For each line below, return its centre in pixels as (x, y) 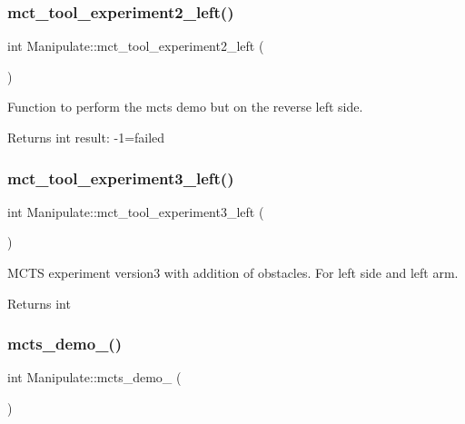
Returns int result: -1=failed (86, 137)
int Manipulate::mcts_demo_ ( (94, 377)
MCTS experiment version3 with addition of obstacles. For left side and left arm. (233, 272)
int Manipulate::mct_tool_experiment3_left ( (136, 211)
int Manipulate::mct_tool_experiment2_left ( (136, 46)
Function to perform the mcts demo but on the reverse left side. (185, 107)
